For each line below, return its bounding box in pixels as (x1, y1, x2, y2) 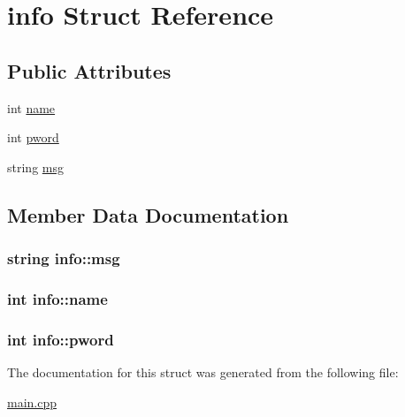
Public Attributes (7, 57, 172, 84)
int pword (7, 128, 59, 147)
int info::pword (7, 328, 114, 350)
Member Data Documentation (7, 201, 289, 228)
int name (7, 98, 56, 117)
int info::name (7, 287, 108, 309)
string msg (7, 157, 64, 176)
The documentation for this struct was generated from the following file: (7, 363, 399, 382)
